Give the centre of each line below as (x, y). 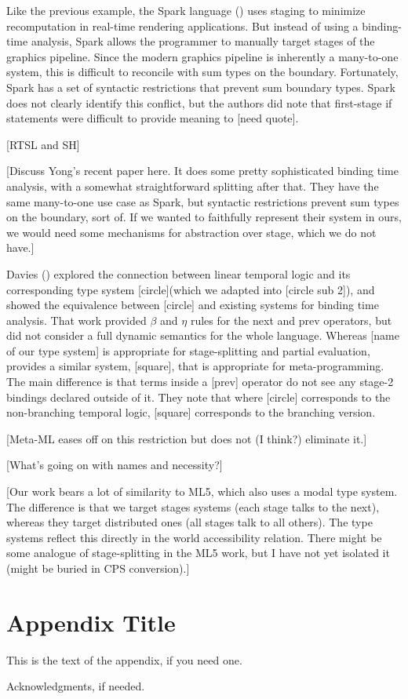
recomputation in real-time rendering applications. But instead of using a (182, 25)
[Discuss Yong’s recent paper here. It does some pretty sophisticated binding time (202, 171)
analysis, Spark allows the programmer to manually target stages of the (203, 41)
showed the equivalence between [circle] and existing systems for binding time (193, 305)
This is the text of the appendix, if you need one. (124, 659)
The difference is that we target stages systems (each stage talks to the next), (193, 506)
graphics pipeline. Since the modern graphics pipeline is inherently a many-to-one (202, 56)
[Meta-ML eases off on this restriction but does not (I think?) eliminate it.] (187, 438)
